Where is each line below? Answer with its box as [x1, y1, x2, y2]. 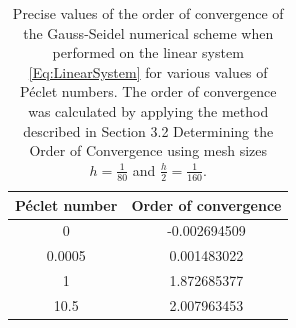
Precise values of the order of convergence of [12, 3, 284, 23]
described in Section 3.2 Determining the [23, 120, 274, 141]
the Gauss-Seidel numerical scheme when [23, 22, 274, 43]
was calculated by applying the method [28, 100, 269, 121]
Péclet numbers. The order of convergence [20, 81, 277, 102]
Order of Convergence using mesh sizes [29, 140, 268, 161]
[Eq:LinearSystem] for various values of [28, 61, 268, 82]
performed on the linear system [52, 42, 244, 63]
